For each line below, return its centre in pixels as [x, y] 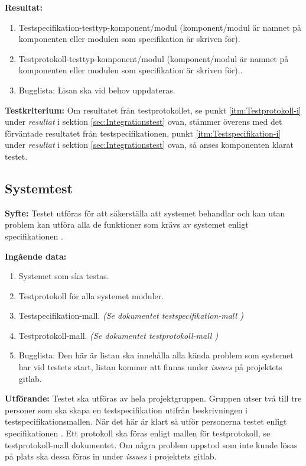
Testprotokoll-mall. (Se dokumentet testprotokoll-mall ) [118, 335]
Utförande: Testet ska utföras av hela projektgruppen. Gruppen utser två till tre [153, 398]
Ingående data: [36, 256]
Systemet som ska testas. [64, 276]
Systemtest [39, 188]
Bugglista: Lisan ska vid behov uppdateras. [97, 90]
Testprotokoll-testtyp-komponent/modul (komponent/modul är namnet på [154, 58]
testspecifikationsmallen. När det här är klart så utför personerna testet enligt [146, 421]
